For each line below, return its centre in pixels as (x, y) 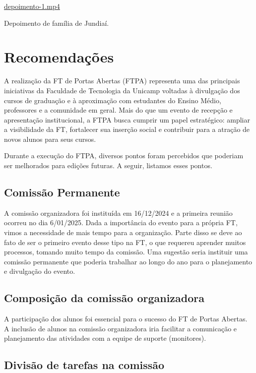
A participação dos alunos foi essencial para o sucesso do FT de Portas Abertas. (126, 319)
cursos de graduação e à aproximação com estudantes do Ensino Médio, (113, 100)
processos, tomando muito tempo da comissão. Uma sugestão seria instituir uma (126, 252)
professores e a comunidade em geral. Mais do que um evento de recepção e (118, 110)
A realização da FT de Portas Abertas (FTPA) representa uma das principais (122, 81)
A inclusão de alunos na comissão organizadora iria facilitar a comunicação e (121, 328)
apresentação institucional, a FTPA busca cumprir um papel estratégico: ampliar (127, 119)
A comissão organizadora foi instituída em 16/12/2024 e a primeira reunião (118, 213)
